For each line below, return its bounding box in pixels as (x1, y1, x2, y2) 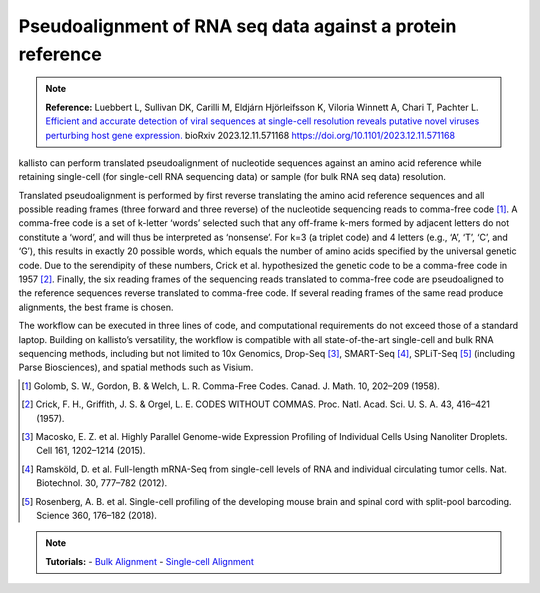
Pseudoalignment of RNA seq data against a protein (18, 15, 457, 37)
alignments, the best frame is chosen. (18, 301, 174, 313)
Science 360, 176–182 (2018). (36, 509, 157, 521)
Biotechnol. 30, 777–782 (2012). (36, 477, 168, 489)
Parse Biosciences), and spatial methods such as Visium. (18, 361, 254, 374)
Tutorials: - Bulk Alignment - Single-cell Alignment (45, 555, 254, 567)
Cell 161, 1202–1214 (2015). (36, 445, 146, 457)
